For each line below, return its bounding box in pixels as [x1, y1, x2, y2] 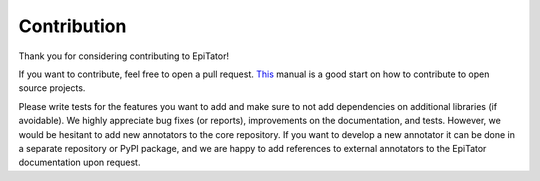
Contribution [18, 15, 127, 37]
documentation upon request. [18, 156, 141, 169]
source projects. [18, 82, 86, 94]
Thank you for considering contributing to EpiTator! [18, 50, 230, 62]
